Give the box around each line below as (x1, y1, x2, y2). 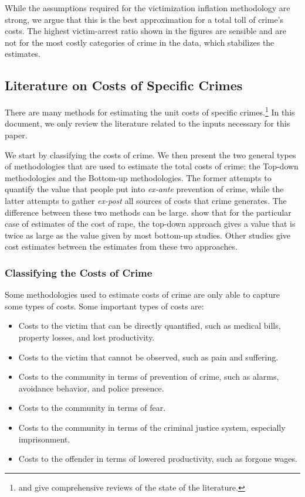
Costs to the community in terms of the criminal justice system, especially (18, 421, 286, 433)
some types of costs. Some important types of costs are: (5, 299, 204, 312)
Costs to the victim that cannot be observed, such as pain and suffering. (18, 350, 279, 363)
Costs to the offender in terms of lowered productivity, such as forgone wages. (18, 452, 297, 465)
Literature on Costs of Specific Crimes (5, 76, 243, 94)
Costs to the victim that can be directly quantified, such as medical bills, (18, 319, 281, 332)
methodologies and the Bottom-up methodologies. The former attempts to (5, 171, 272, 183)
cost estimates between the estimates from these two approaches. (5, 240, 238, 253)
